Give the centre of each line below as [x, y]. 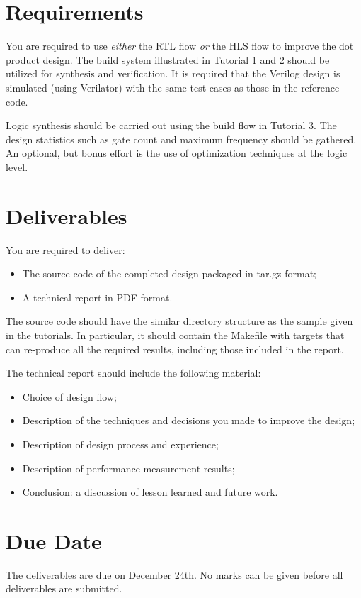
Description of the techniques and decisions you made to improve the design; [189, 420]
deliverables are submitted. [64, 588]
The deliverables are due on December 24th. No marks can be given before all [174, 574]
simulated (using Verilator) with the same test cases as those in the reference [173, 87]
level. [17, 166]
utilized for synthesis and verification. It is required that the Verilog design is [173, 73]
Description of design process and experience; [120, 444]
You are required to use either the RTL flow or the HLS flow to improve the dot [180, 46]
